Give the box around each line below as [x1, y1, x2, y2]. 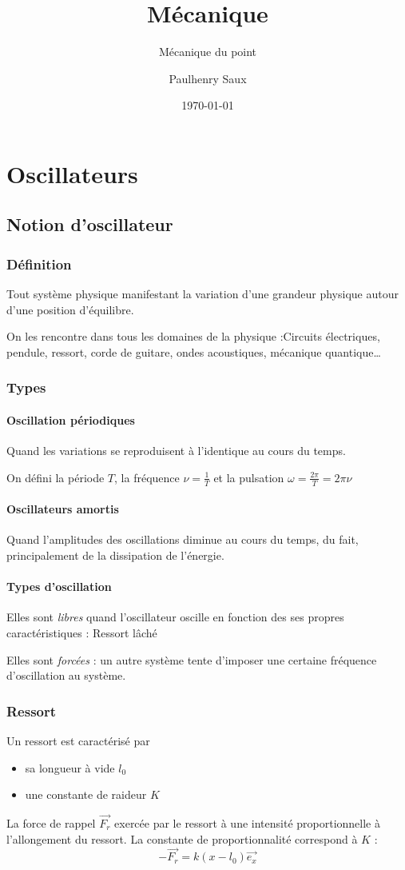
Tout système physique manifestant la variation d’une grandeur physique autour [6, 285, 399, 302]
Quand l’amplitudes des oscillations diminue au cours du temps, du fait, [6, 531, 359, 548]
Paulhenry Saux [169, 70, 247, 86]
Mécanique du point [158, 43, 257, 60]
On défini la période [6, 469, 105, 485]
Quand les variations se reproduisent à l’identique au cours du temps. [6, 442, 346, 459]
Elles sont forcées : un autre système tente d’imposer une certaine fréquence [6, 651, 377, 668]
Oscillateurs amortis [6, 501, 119, 517]
